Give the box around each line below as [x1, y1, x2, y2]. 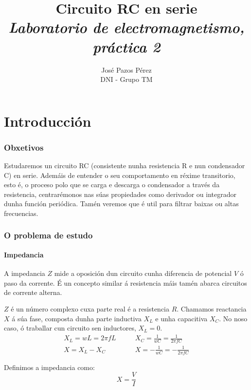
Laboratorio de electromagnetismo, [8, 17, 245, 38]
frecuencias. [4, 208, 38, 218]
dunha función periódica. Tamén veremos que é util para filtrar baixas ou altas [4, 198, 239, 209]
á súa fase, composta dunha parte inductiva [12, 313, 142, 323]
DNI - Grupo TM [100, 74, 153, 84]
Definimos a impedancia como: [4, 362, 95, 372]
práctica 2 [92, 36, 161, 57]
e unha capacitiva [155, 313, 208, 323]
